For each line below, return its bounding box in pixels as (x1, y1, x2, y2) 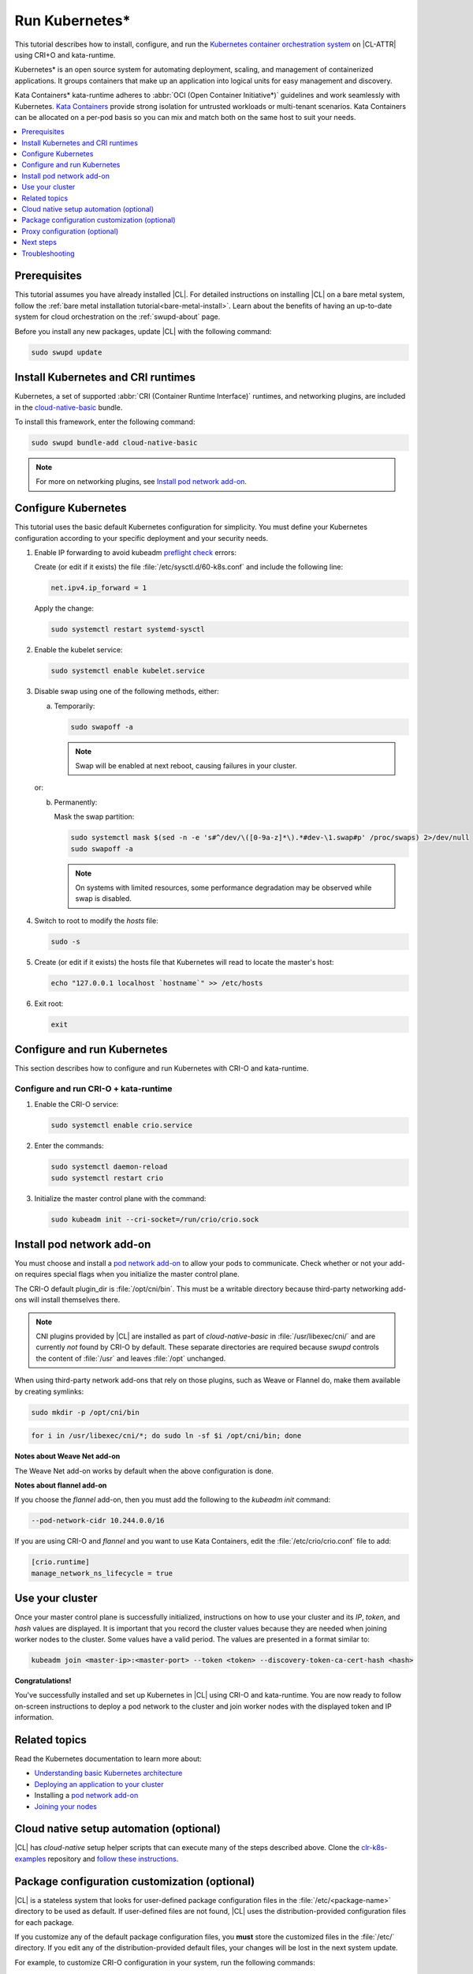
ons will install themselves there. (14, 1295, 121, 1304)
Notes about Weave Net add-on (14, 1451, 121, 1461)
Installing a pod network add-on (34, 1791, 139, 1800)
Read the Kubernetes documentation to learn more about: (14, 1754, 202, 1763)
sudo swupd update (31, 347, 102, 357)
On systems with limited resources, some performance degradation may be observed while (75, 883, 372, 892)
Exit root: (34, 999, 64, 1008)
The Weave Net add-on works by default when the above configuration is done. (14, 1465, 274, 1476)
